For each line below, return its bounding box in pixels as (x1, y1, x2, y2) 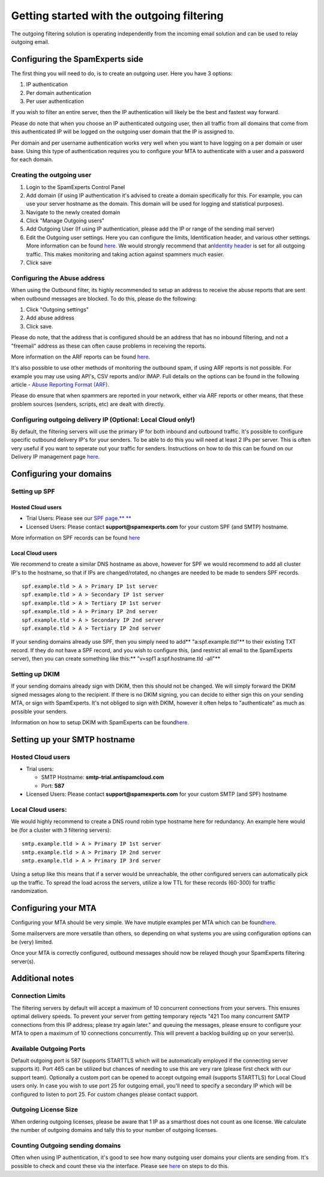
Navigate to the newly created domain (26, 208, 121, 216)
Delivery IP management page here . (11, 453, 100, 461)
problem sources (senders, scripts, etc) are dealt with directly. (11, 400, 165, 408)
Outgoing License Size (11, 1106, 78, 1114)
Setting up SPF (11, 487, 55, 495)
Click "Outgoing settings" (26, 306, 89, 313)
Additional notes (11, 973, 74, 984)
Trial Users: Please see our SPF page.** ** (26, 515, 131, 522)
